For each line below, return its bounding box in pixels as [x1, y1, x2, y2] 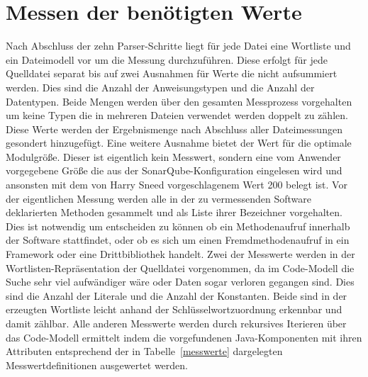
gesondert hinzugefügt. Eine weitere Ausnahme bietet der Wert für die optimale [6, 135, 352, 150]
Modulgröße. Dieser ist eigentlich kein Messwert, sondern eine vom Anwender [6, 149, 341, 164]
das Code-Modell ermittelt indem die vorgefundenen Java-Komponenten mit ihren [6, 330, 362, 344]
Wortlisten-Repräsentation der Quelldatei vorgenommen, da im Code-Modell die [6, 260, 355, 275]
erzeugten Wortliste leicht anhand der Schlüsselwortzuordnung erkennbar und [6, 302, 342, 317]
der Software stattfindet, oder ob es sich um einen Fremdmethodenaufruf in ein [6, 232, 350, 247]
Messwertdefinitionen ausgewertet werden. [6, 357, 188, 372]
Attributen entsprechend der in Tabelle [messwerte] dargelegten [6, 344, 283, 359]
